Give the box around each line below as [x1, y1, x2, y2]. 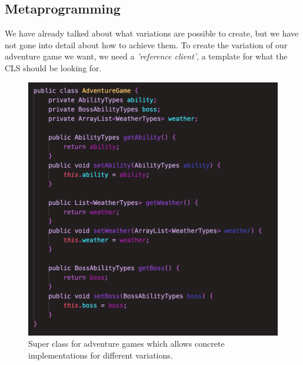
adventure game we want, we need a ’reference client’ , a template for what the [5, 50, 288, 62]
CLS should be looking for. [5, 61, 102, 74]
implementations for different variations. [28, 349, 173, 361]
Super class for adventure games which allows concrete [28, 337, 225, 350]
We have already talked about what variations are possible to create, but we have [5, 27, 299, 39]
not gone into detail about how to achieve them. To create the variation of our [5, 38, 288, 51]
